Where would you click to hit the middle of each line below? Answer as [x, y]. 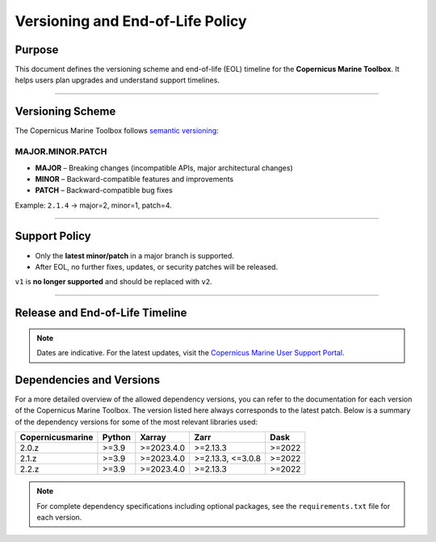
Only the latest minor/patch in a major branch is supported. [134, 255]
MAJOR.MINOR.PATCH [61, 152]
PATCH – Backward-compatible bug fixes [104, 191]
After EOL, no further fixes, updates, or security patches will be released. [157, 267]
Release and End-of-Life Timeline [101, 313]
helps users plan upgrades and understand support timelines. [117, 80]
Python [116, 438]
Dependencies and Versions [88, 380]
